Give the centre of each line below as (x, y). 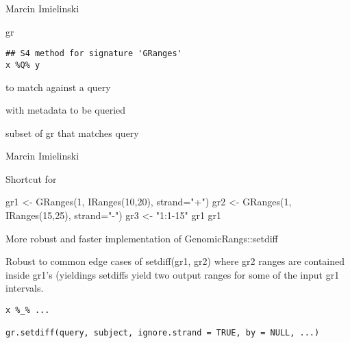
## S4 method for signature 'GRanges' (94, 54)
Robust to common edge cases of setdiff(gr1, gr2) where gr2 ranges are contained (175, 261)
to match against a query (58, 87)
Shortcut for (31, 178)
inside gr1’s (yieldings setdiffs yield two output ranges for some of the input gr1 (173, 274)
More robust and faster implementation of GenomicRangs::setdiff (142, 238)
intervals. (25, 288)
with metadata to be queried (66, 110)
